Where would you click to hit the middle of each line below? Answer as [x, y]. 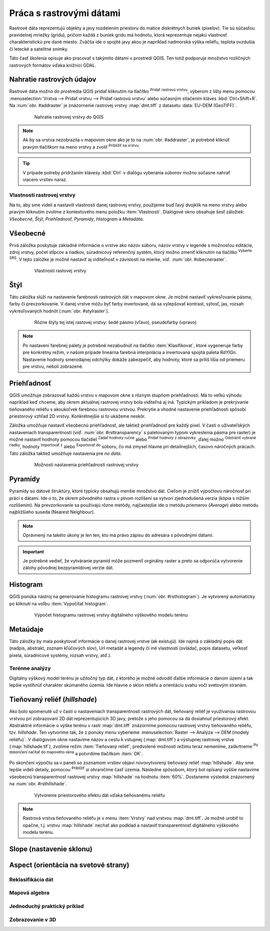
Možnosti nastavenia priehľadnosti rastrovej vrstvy [86, 465]
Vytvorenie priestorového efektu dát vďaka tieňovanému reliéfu [99, 795]
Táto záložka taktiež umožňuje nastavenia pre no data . [65, 453]
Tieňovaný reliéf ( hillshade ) [53, 699]
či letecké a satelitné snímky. [39, 49]
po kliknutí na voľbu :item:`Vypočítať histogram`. [59, 603]
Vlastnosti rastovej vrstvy [60, 270]
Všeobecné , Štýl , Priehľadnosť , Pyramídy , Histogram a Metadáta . [77, 219]
